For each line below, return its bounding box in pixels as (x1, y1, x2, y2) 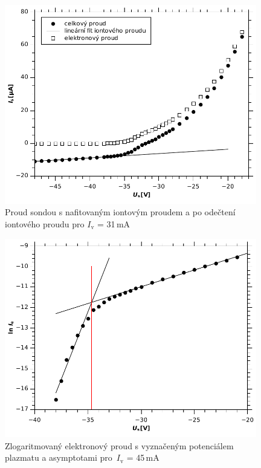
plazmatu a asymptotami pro (5, 451, 112, 464)
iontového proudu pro (5, 217, 85, 230)
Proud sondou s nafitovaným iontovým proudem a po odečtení (5, 206, 236, 218)
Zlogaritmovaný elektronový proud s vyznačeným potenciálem (5, 439, 234, 452)
